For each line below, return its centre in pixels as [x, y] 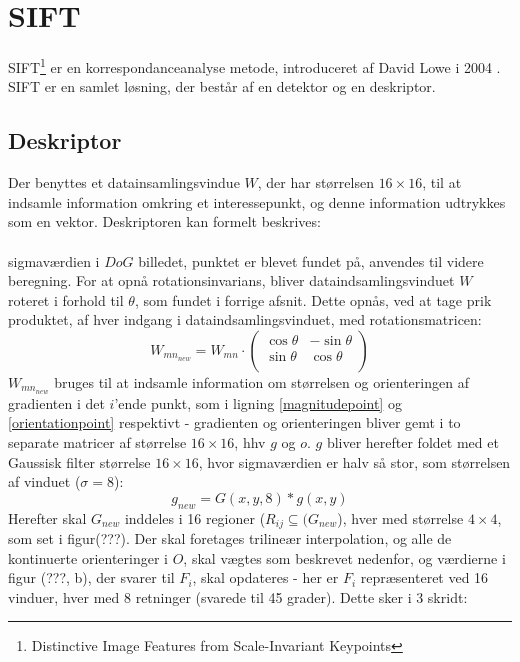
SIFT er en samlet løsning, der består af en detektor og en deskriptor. [222, 86]
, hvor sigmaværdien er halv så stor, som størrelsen [354, 461]
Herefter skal [47, 517]
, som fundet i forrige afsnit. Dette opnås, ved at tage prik [313, 299]
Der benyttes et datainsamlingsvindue [124, 182]
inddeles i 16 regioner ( [195, 517]
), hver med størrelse [400, 517]
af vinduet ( [44, 481]
